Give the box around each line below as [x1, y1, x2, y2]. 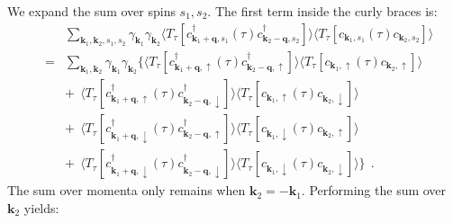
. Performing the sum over [301, 181, 447, 200]
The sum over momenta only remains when [7, 181, 246, 200]
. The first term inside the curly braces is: [207, 2, 438, 20]
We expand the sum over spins [7, 2, 176, 20]
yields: [23, 198, 59, 217]
